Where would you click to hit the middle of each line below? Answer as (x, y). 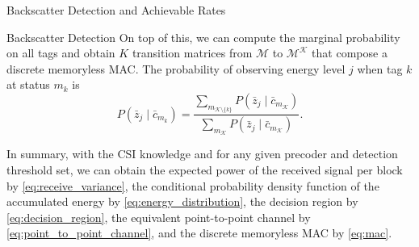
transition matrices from (192, 53)
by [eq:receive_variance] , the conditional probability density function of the (193, 185)
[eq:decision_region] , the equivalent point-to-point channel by (159, 217)
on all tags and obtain (61, 53)
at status (28, 84)
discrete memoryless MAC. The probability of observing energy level (176, 68)
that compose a (350, 53)
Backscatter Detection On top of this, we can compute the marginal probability (203, 37)
